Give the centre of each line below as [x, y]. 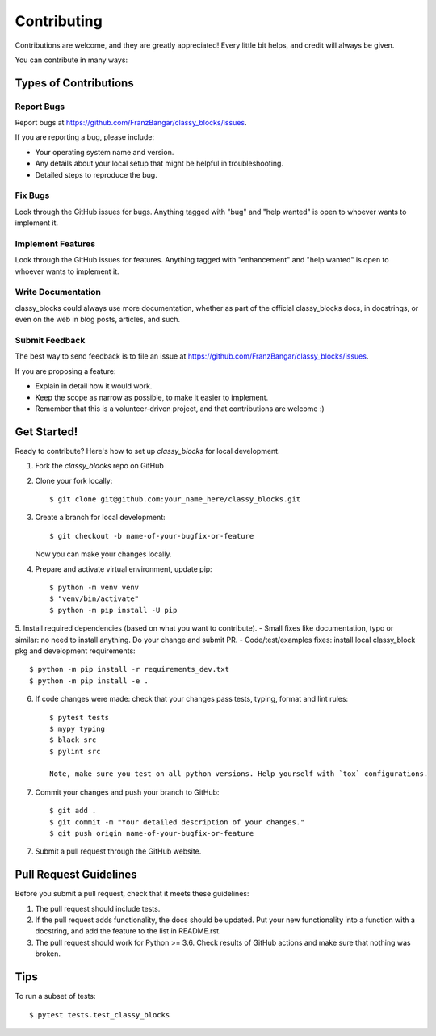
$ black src [73, 740]
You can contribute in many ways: [71, 60]
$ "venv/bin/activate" [94, 599]
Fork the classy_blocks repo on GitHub [100, 466]
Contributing [59, 21]
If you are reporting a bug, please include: [85, 137]
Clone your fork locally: [74, 480]
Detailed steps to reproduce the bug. [96, 174]
